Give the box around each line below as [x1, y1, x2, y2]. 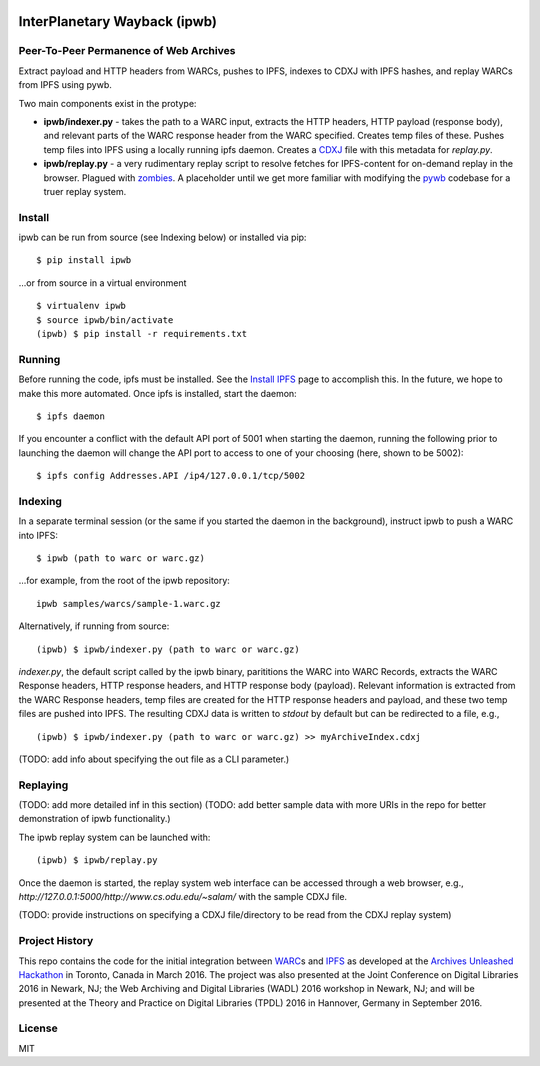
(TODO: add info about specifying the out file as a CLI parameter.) [18, 753, 290, 765]
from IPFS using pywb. [18, 79, 112, 91]
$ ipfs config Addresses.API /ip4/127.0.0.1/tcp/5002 [36, 470, 305, 482]
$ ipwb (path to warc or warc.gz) [36, 553, 205, 564]
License [18, 1021, 59, 1035]
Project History [18, 934, 94, 948]
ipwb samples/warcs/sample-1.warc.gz [36, 598, 222, 609]
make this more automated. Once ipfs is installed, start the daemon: [18, 387, 297, 399]
